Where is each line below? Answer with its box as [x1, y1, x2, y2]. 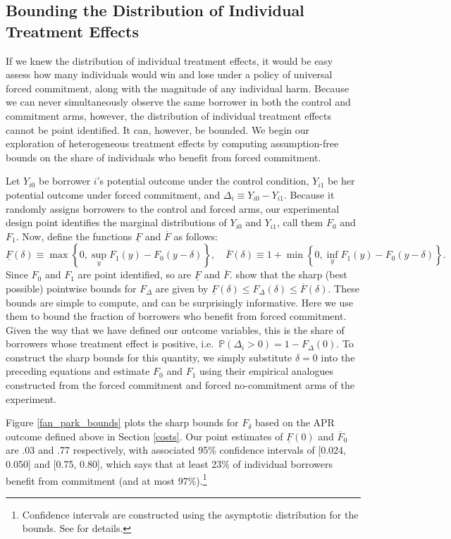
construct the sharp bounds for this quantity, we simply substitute [6, 349, 292, 364]
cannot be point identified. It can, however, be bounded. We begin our [6, 122, 310, 137]
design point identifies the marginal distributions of [6, 215, 227, 230]
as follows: [173, 228, 218, 243]
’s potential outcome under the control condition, [97, 173, 309, 188]
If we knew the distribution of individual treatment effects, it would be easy [6, 53, 333, 68]
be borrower [38, 173, 91, 188]
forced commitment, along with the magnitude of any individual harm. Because [6, 80, 349, 95]
